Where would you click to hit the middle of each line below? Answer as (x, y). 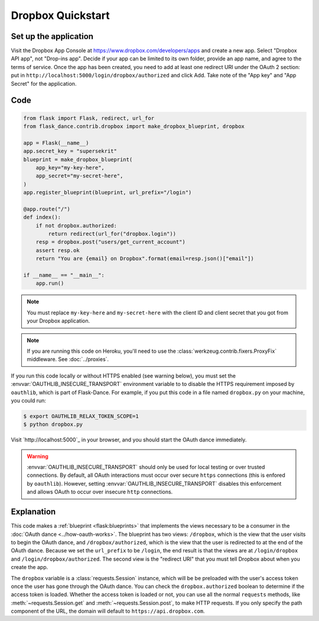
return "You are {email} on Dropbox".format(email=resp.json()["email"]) (145, 259)
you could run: (29, 400)
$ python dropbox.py (53, 425)
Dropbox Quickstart (60, 15)
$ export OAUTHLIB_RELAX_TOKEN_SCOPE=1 (81, 416)
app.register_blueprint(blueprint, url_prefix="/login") (108, 193)
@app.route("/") (47, 209)
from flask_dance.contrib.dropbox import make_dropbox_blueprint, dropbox (134, 126)
